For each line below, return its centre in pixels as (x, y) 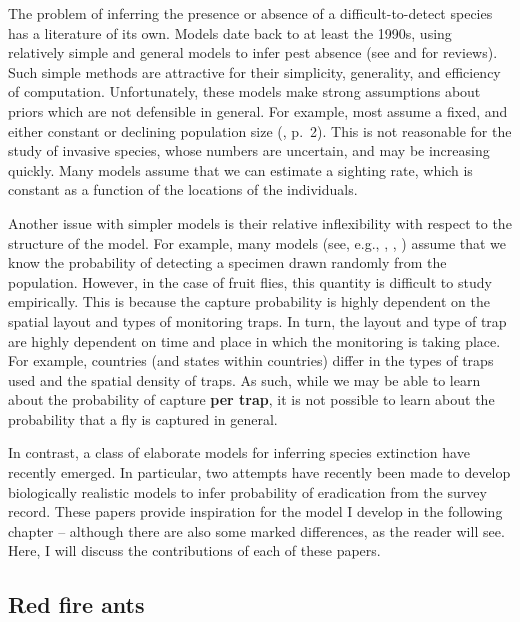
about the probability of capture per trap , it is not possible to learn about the (251, 399)
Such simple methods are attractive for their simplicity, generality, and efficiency (254, 71)
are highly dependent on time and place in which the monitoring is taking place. (254, 340)
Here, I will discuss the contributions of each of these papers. (194, 550)
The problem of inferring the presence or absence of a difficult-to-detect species (250, 13)
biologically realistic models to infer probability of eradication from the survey (247, 491)
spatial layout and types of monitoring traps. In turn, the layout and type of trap (257, 320)
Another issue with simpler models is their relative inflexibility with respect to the (260, 222)
